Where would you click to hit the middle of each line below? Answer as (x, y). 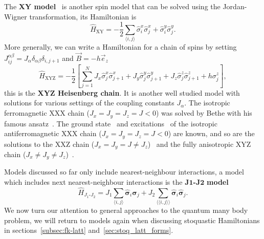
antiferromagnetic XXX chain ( (53, 133)
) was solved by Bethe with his (204, 113)
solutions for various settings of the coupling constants (89, 103)
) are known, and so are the (211, 133)
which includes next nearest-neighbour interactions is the (93, 182)
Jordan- (235, 6)
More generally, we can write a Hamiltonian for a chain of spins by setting (120, 46)
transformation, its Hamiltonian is (83, 16)
